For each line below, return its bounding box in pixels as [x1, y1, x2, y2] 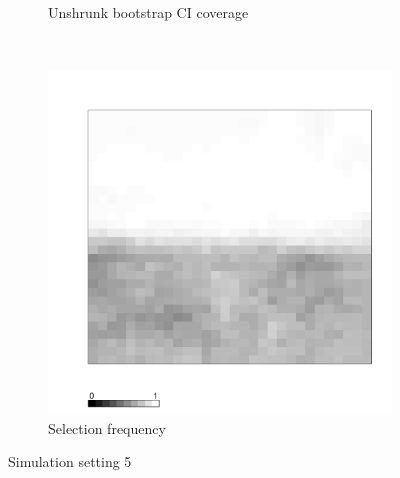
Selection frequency [48, 417, 166, 438]
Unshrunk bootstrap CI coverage [48, 2, 249, 22]
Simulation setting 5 [8, 451, 132, 472]
